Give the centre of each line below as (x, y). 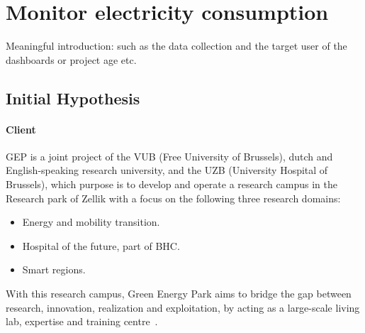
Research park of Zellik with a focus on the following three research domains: (173, 198)
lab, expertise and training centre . (82, 321)
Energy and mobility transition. (91, 222)
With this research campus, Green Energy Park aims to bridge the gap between (179, 294)
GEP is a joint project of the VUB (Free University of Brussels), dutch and (169, 156)
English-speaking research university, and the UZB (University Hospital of (167, 170)
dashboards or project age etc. (71, 59)
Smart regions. (54, 269)
